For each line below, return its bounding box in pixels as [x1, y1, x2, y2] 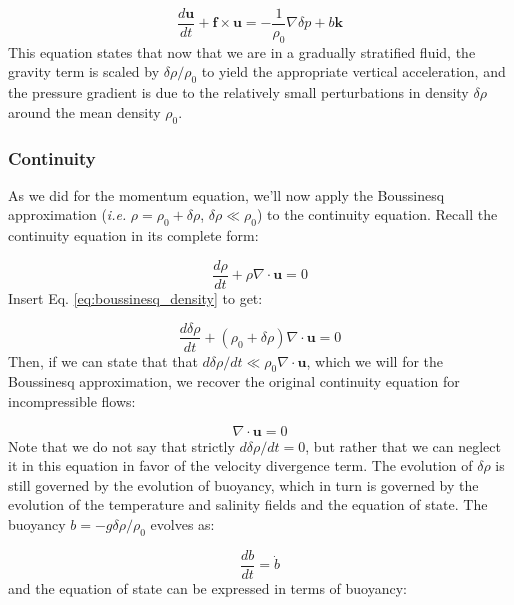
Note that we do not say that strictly [8, 435, 235, 456]
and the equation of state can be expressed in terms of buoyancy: [8, 577, 407, 598]
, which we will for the [306, 350, 444, 371]
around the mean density [8, 101, 161, 122]
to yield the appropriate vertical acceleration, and [201, 61, 506, 82]
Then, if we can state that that [8, 350, 198, 371]
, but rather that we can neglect [305, 435, 501, 456]
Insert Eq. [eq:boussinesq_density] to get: [8, 287, 263, 308]
